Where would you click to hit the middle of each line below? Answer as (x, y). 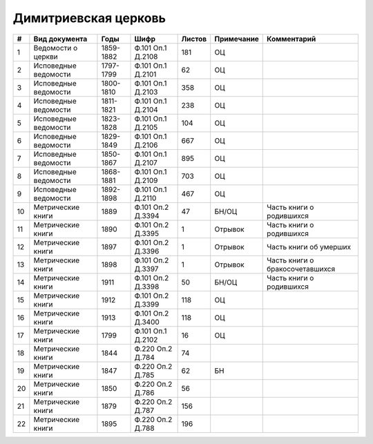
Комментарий (291, 39)
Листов (194, 39)
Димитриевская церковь (89, 18)
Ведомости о (56, 48)
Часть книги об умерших (309, 247)
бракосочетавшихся (301, 269)
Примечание (237, 39)
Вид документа (60, 39)
